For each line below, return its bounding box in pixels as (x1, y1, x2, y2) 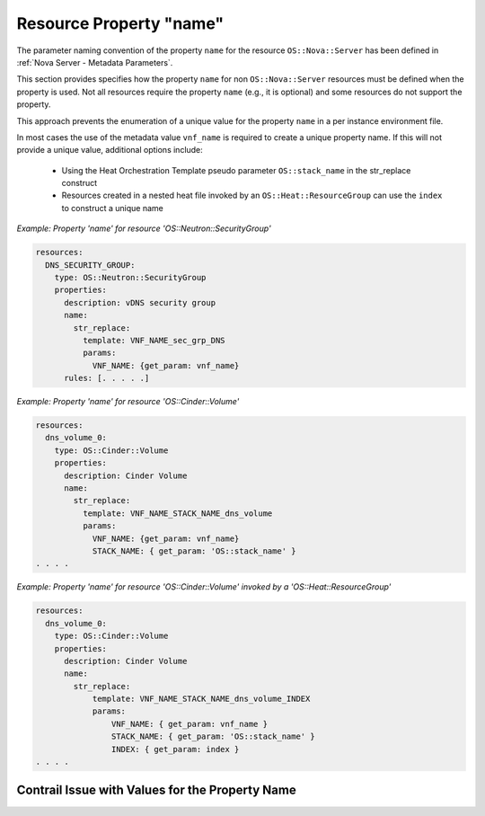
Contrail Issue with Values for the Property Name (16, 783, 296, 798)
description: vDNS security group (64, 297, 216, 307)
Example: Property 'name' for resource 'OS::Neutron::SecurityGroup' (16, 223, 271, 234)
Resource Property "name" (16, 13, 225, 33)
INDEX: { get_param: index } (110, 744, 240, 754)
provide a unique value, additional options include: (16, 145, 204, 155)
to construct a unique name (61, 202, 163, 213)
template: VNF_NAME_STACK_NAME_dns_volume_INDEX (92, 694, 311, 705)
